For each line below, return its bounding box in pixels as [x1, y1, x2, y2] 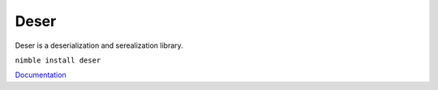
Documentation [15, 70, 67, 80]
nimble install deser [15, 55, 101, 65]
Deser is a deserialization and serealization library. [15, 41, 184, 50]
